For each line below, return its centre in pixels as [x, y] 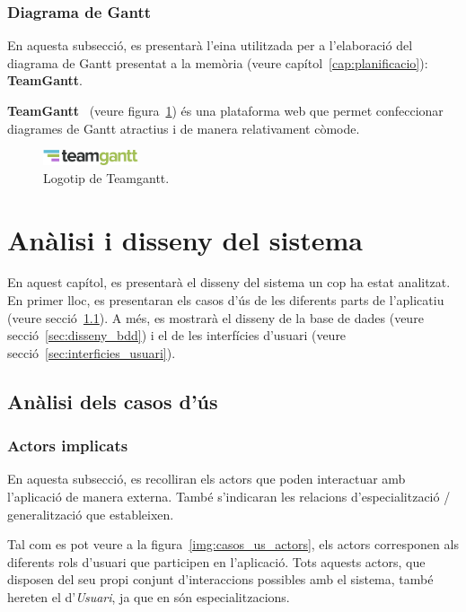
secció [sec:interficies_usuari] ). [92, 352]
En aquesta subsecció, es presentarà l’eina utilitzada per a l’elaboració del [210, 45]
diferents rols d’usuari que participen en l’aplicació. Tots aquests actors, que [216, 561]
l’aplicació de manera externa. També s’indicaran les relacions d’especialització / [229, 497]
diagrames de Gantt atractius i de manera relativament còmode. [184, 128]
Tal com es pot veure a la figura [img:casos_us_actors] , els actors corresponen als [233, 544]
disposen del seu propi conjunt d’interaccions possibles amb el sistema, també [220, 579]
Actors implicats [68, 446]
